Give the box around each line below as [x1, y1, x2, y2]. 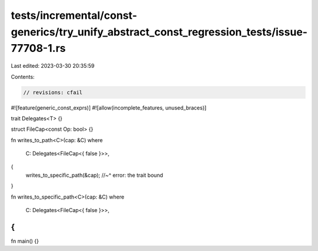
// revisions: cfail [23, 89, 82, 95]
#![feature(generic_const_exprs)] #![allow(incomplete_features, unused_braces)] [11, 104, 207, 111]
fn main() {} [11, 237, 39, 245]
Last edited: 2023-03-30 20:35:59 [11, 62, 95, 70]
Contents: [11, 73, 35, 80]
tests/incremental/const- [11, 9, 138, 22]
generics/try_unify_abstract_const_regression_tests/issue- [11, 25, 308, 38]
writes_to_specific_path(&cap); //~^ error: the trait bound [25, 171, 163, 179]
